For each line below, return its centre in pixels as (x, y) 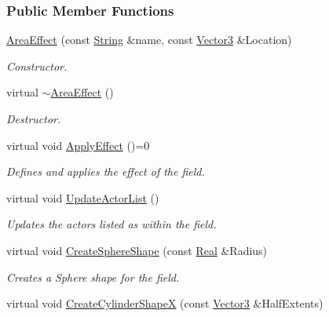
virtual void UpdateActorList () (83, 197)
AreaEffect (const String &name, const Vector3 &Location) (149, 40)
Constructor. (37, 66)
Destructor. (34, 118)
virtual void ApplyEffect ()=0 (78, 145)
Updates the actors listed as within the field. (111, 224)
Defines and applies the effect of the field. (106, 171)
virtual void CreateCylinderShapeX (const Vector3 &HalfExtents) (165, 303)
